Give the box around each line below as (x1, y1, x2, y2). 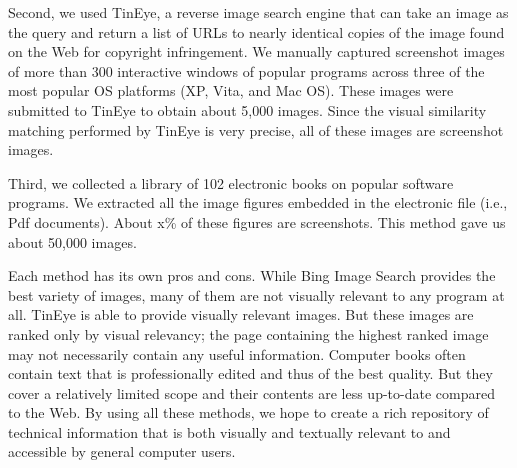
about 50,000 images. (8, 231, 137, 252)
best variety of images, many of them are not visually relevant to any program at (8, 284, 505, 305)
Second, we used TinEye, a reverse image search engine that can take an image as (8, 2, 509, 22)
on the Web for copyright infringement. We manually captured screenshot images (8, 41, 505, 62)
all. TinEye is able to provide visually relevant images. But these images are (8, 304, 474, 325)
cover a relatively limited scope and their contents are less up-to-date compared (8, 382, 495, 403)
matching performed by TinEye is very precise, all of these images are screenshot (8, 119, 504, 140)
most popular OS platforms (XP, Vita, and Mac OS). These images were (8, 80, 454, 101)
